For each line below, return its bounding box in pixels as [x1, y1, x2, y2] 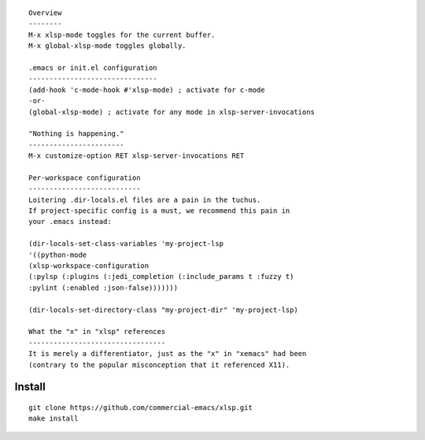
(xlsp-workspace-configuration [28, 261, 150, 270]
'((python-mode [28, 250, 87, 259]
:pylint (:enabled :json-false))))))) [28, 283, 179, 292]
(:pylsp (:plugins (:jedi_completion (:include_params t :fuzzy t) [28, 272, 294, 281]
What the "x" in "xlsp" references [28, 327, 166, 336]
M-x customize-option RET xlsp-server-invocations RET [28, 152, 245, 160]
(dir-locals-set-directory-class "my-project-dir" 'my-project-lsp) [28, 305, 298, 314]
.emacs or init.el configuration [28, 63, 157, 72]
